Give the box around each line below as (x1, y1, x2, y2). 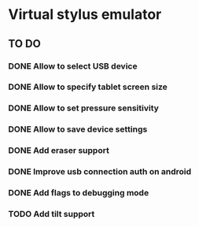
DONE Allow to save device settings (8, 124, 148, 135)
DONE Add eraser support (8, 145, 110, 156)
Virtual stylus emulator (8, 6, 162, 24)
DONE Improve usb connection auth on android (8, 166, 192, 177)
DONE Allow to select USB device (8, 61, 138, 72)
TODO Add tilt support (8, 208, 95, 219)
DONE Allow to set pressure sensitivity (8, 102, 160, 113)
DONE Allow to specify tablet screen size (8, 81, 168, 92)
